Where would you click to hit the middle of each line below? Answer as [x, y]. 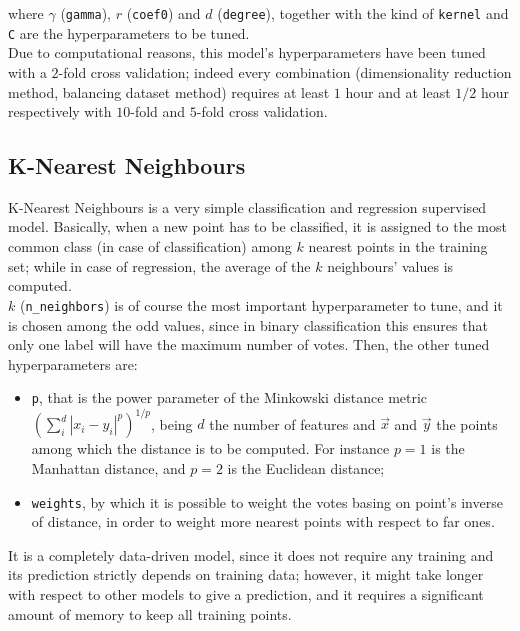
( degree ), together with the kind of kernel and [363, 13]
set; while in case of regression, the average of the [159, 265]
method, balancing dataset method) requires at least [169, 91]
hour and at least [398, 91]
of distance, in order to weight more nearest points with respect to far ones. [263, 521]
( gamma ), [85, 13]
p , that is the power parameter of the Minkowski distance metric [229, 397]
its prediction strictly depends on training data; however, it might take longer [246, 574]
